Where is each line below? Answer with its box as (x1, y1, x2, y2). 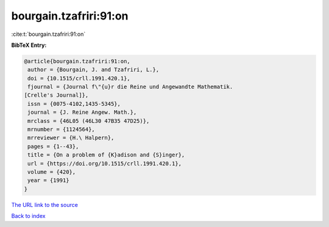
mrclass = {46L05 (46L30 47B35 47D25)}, (27, 117, 150, 124)
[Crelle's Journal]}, (24, 92, 89, 99)
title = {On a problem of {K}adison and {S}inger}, (27, 152, 185, 158)
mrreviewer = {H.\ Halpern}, (27, 134, 115, 141)
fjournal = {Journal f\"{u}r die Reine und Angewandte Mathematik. (27, 83, 233, 91)
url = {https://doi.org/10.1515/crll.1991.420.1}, (27, 160, 182, 167)
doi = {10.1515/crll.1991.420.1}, (27, 75, 130, 82)
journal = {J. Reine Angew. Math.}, (27, 109, 137, 116)
